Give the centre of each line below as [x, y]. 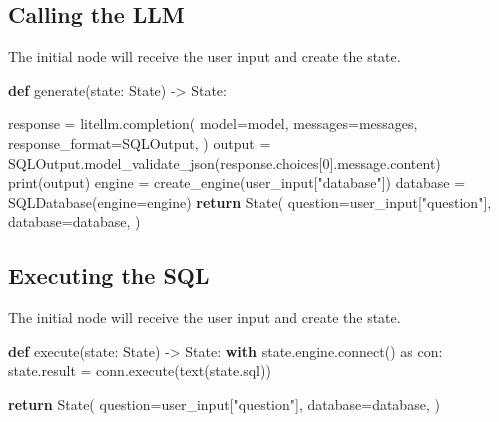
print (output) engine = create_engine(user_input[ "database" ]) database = [237, 182]
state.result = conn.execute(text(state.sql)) [139, 370]
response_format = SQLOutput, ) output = [139, 142]
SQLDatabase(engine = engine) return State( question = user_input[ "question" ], [250, 201]
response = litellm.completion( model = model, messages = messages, [213, 123]
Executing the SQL [109, 275]
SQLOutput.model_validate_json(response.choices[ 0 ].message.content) [224, 162]
